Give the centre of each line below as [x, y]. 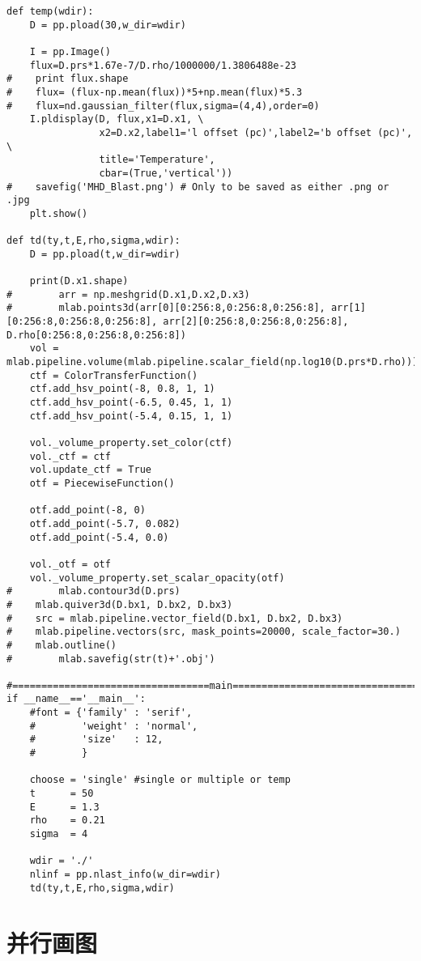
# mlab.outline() [62, 645]
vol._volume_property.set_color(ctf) [131, 443]
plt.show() [59, 213]
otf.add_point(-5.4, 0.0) [99, 537]
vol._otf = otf [70, 564]
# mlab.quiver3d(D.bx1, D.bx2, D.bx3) [120, 604]
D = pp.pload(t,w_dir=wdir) [105, 254]
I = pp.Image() [70, 51]
